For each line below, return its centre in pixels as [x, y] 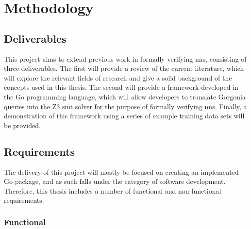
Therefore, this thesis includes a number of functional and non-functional [113, 190]
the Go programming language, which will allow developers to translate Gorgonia [125, 96]
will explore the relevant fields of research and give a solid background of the [118, 77]
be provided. [22, 125]
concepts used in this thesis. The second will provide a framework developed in [121, 87]
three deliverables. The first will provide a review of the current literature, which [124, 68]
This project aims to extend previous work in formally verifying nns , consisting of [125, 58]
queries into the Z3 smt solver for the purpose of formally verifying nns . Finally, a [125, 106]
